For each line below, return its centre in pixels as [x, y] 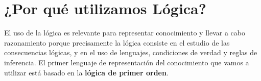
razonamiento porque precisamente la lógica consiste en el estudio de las [117, 42]
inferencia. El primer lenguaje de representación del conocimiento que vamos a [127, 62]
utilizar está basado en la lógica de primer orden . [86, 72]
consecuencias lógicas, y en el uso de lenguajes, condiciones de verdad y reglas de [131, 52]
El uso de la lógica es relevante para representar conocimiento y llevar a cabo [125, 33]
